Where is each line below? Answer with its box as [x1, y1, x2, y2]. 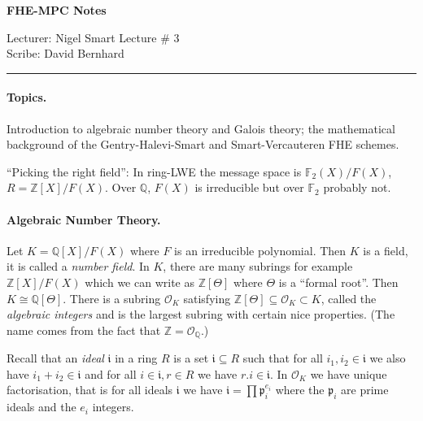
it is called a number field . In [7, 258, 150, 275]
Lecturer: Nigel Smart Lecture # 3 [7, 28, 180, 46]
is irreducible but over [194, 179, 304, 196]
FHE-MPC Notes [7, 2, 107, 18]
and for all [85, 365, 137, 382]
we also [369, 349, 406, 367]
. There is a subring [63, 289, 161, 306]
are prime [341, 381, 389, 398]
